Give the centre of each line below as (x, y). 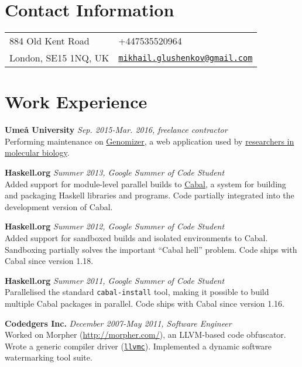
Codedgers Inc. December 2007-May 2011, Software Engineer (118, 323)
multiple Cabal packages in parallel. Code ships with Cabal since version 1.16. (145, 303)
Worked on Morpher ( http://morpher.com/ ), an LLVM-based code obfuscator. (145, 335)
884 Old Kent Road (49, 41)
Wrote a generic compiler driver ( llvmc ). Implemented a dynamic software (138, 346)
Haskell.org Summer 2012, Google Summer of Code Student (115, 226)
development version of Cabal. (59, 206)
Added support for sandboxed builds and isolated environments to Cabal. (136, 238)
